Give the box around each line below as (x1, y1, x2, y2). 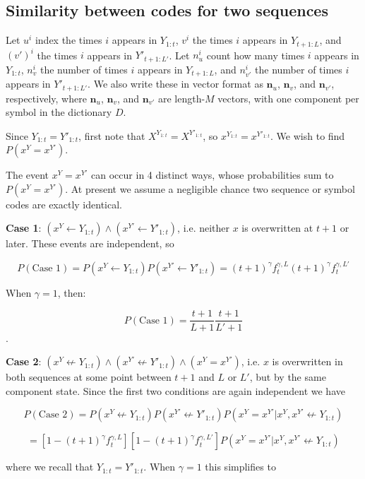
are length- (157, 90, 205, 105)
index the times (35, 32, 102, 47)
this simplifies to (205, 459, 276, 474)
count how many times (206, 47, 305, 62)
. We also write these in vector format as (88, 76, 263, 91)
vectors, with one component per (217, 90, 359, 105)
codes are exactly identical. (6, 196, 122, 211)
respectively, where (6, 90, 87, 105)
